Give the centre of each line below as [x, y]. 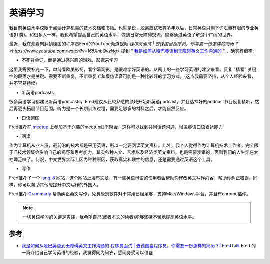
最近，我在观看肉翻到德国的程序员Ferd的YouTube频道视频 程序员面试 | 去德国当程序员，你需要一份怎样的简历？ [124, 44]
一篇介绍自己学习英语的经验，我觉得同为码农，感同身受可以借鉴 [87, 253]
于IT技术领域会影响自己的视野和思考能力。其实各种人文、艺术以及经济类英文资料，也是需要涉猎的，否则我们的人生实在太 [134, 152]
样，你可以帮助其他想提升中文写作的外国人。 [55, 184]
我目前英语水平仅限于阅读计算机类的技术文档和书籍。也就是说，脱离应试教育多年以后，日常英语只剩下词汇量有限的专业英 [134, 28]
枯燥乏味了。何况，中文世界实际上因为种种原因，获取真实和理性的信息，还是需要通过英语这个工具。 [112, 159]
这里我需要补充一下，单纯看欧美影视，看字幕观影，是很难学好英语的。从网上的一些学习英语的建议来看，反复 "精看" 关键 [133, 69]
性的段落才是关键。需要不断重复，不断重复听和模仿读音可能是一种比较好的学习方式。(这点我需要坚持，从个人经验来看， [133, 76]
